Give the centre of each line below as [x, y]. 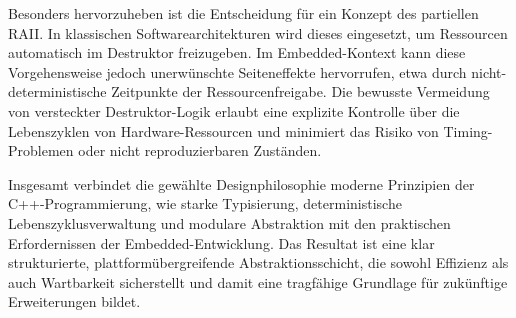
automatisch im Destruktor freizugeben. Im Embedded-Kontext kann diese [237, 52]
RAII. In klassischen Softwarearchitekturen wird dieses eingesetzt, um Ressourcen [258, 32]
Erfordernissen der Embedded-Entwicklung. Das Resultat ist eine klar [221, 242]
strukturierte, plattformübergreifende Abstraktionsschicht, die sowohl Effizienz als [258, 262]
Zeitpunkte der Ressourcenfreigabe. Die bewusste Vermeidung [300, 91]
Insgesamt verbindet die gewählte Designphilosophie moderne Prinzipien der [241, 183]
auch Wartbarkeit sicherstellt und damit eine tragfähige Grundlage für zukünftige [258, 281]
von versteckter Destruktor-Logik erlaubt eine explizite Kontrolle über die [234, 110]
